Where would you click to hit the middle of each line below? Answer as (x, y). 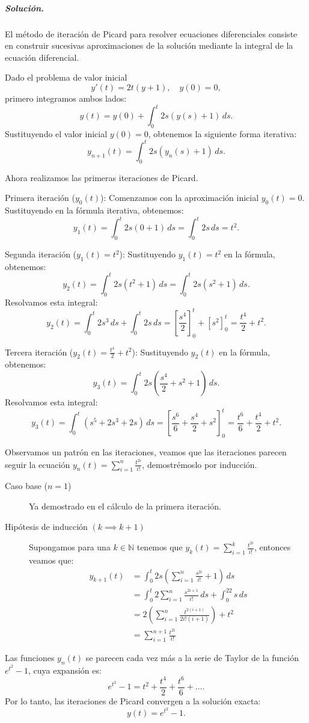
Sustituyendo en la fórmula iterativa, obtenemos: (94, 210)
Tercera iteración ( (39, 352)
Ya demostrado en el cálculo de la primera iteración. (125, 506)
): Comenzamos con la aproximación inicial (180, 198)
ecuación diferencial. (42, 57)
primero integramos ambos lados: (66, 98)
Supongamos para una (70, 547)
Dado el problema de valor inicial (66, 77)
